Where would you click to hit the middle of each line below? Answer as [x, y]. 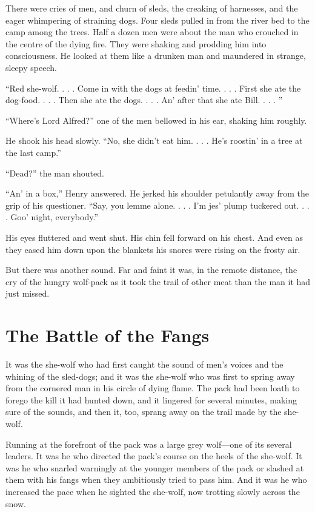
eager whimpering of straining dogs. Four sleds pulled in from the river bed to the [157, 20]
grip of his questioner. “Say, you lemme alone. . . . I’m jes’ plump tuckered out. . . [157, 205]
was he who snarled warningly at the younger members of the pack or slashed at [155, 467]
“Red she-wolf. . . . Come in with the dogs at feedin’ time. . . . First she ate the [153, 88]
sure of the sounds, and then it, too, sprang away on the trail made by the [144, 412]
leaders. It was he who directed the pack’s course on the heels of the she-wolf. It [154, 456]
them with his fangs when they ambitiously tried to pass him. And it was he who [156, 480]
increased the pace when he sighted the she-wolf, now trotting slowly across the [153, 491]
